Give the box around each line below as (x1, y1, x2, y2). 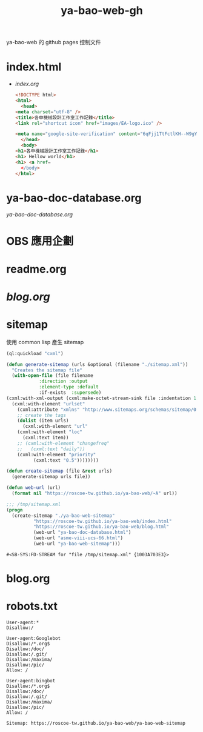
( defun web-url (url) (6, 485, 61, 491)
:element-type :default (38, 384, 99, 390)
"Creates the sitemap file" (12, 367, 83, 373)
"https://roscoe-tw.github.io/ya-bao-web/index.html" (33, 518, 172, 524)
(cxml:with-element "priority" (17, 451, 96, 457)
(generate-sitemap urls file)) (12, 474, 91, 480)
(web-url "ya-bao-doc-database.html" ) (33, 530, 131, 536)
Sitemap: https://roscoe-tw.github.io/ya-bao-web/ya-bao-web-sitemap (6, 720, 186, 727)
